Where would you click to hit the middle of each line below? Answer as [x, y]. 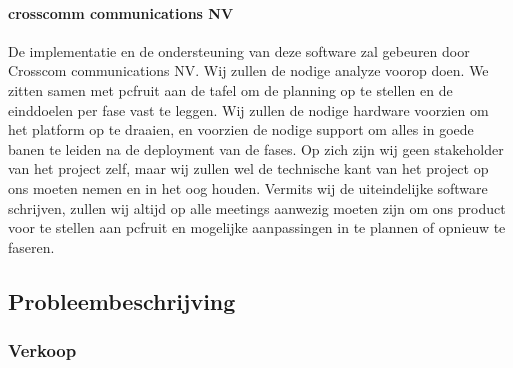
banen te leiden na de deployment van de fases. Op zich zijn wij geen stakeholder [256, 148]
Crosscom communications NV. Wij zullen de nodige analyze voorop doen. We [248, 70]
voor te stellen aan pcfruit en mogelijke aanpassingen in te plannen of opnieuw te [257, 227]
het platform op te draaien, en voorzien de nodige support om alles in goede [241, 129]
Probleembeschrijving [122, 300]
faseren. [31, 246]
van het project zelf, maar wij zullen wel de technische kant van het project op [248, 168]
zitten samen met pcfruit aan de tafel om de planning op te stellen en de [230, 89]
